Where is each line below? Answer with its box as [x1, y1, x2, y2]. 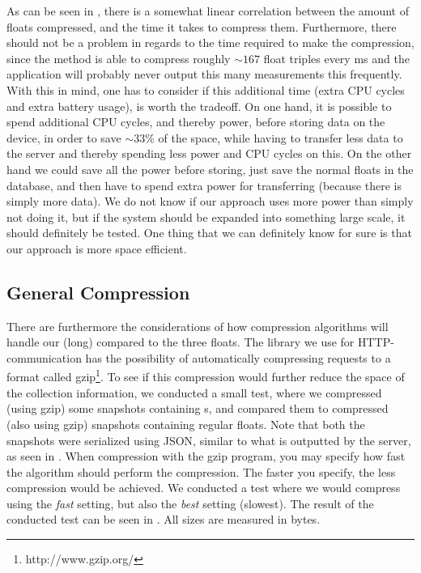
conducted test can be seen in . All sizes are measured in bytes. [6, 511, 321, 528]
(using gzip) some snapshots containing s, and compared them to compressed [6, 400, 389, 417]
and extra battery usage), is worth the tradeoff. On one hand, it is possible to [6, 97, 392, 114]
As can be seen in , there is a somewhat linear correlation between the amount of [6, 2, 410, 19]
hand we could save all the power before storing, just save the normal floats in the [6, 160, 414, 177]
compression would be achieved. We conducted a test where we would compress [6, 479, 401, 496]
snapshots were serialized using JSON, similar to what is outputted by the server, [6, 431, 411, 448]
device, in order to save [6, 129, 121, 146]
